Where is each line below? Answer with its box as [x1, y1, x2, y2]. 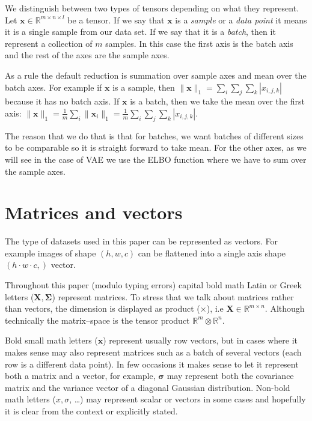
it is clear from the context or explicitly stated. [5, 404, 178, 417]
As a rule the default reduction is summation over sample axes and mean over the [5, 68, 307, 81]
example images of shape [5, 246, 96, 259]
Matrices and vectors [5, 200, 183, 225]
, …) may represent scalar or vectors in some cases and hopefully [69, 393, 306, 405]
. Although [265, 302, 305, 315]
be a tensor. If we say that [67, 13, 165, 26]
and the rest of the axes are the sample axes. [5, 49, 170, 61]
